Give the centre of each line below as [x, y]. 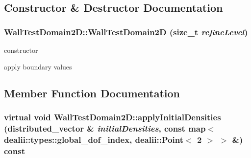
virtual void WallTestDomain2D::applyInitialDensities [113, 117]
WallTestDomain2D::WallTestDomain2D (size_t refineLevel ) [126, 32]
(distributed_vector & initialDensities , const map [105, 128]
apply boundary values [38, 66]
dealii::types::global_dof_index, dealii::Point [94, 139]
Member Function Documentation [92, 93]
